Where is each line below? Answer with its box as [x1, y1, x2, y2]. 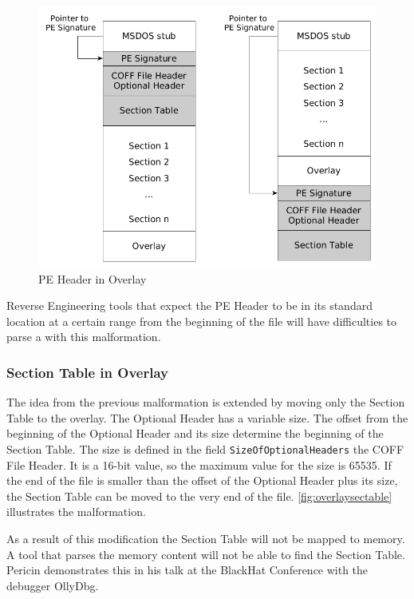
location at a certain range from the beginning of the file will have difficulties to [6, 312, 397, 329]
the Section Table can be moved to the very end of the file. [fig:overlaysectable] [6, 487, 392, 504]
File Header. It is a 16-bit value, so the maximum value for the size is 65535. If [6, 456, 392, 473]
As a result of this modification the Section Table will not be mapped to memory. [6, 530, 405, 546]
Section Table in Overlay [6, 362, 168, 382]
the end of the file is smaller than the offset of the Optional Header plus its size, [6, 472, 398, 489]
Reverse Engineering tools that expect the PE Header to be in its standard [6, 297, 373, 314]
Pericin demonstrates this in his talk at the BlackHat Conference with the [6, 561, 369, 578]
